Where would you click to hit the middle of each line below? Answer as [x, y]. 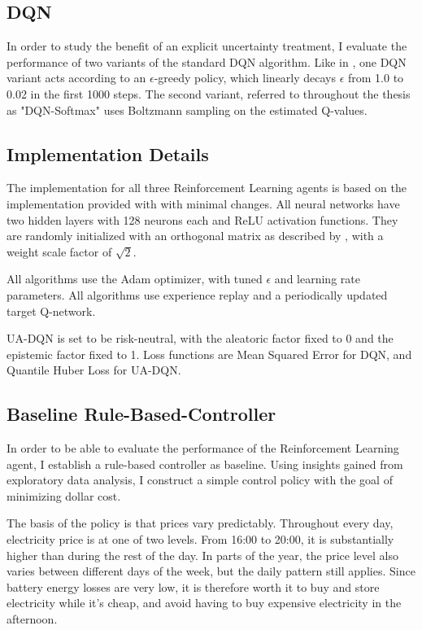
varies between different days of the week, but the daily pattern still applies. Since [211, 571]
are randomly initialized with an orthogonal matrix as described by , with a [195, 236]
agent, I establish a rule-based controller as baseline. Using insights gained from [205, 464]
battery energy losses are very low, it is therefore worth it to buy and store [193, 586]
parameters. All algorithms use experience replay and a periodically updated [197, 294]
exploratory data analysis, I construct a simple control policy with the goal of [200, 480]
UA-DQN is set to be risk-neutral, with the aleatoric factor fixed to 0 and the [200, 338]
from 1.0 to [376, 78]
